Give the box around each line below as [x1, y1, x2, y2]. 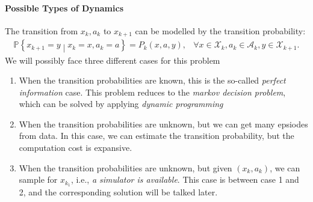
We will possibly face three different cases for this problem [5, 54, 220, 66]
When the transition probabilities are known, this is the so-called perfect [19, 74, 286, 87]
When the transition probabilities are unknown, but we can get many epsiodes [19, 117, 308, 130]
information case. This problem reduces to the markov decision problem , [19, 85, 286, 98]
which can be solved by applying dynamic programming [19, 97, 223, 110]
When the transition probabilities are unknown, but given [19, 161, 232, 174]
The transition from [5, 24, 78, 37]
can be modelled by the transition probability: [135, 24, 306, 37]
